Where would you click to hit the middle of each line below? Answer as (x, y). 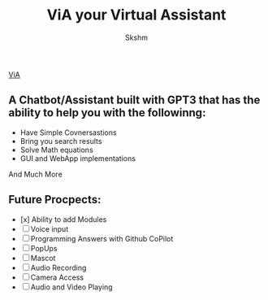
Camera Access (57, 277)
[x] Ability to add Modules (63, 219)
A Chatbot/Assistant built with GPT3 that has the (134, 100)
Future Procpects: (55, 200)
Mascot (43, 258)
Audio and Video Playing (71, 287)
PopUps (44, 248)
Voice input (50, 228)
